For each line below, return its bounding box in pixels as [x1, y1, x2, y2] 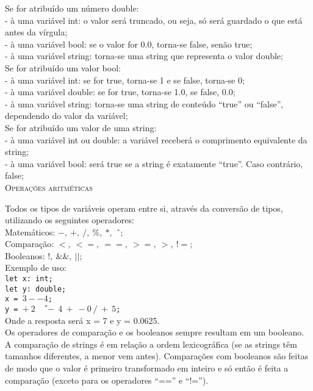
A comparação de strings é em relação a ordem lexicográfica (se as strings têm [5, 337, 297, 350]
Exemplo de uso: [5, 261, 67, 274]
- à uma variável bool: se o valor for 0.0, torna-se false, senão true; [5, 37, 253, 50]
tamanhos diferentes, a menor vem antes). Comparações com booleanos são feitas [5, 350, 309, 362]
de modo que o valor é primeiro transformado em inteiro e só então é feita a [5, 362, 289, 375]
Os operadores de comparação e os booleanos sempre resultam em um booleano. [5, 326, 304, 339]
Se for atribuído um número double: [5, 2, 139, 14]
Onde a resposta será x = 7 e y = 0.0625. [5, 314, 160, 326]
